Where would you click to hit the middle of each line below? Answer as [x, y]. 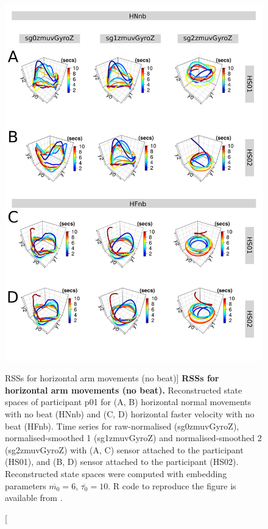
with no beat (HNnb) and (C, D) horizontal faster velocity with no [130, 413]
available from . [34, 498]
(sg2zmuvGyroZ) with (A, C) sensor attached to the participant [124, 449]
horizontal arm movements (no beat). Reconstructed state [124, 390]
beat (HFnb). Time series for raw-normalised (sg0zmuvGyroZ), [122, 426]
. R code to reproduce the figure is [172, 485]
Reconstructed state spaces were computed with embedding [116, 473]
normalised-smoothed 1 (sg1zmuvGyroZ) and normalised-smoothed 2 [133, 438]
